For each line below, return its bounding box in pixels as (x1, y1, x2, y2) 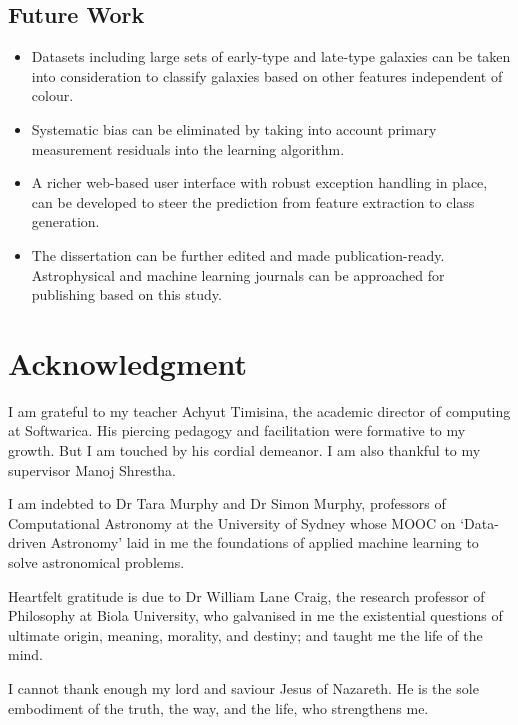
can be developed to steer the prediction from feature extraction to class (31, 191, 475, 212)
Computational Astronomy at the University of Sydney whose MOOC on (8, 512, 456, 533)
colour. (31, 85, 74, 106)
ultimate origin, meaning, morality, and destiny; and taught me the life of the (8, 624, 483, 645)
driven (8, 532, 47, 553)
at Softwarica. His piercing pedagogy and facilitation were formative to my (8, 420, 466, 441)
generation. (31, 211, 100, 232)
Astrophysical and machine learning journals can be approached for (31, 264, 445, 285)
